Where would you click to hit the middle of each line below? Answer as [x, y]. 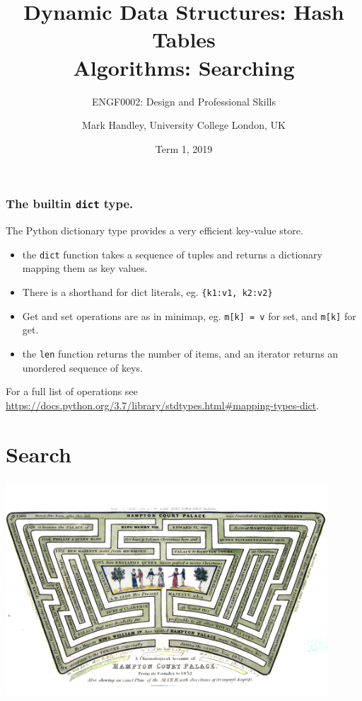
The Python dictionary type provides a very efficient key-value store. [154, 230]
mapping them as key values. [85, 268]
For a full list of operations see [72, 391]
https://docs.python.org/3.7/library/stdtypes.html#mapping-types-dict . [163, 405]
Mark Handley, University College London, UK [184, 125]
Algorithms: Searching [184, 67]
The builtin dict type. [70, 204]
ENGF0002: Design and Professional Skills [184, 101]
